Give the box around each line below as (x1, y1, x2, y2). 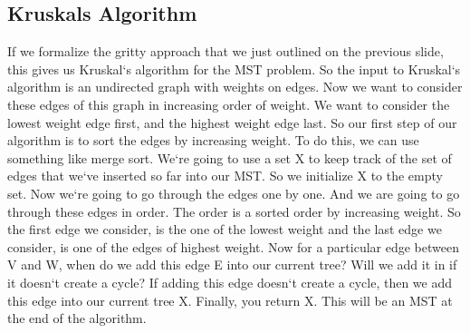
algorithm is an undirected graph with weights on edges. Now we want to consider (7, 77, 463, 96)
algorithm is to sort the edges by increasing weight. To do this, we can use (7, 131, 419, 150)
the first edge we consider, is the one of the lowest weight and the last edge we (7, 220, 442, 239)
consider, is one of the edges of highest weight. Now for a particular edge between (7, 237, 459, 256)
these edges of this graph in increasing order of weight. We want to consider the (7, 94, 450, 113)
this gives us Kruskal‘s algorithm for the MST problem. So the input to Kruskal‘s (7, 59, 461, 78)
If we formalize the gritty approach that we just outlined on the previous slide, (7, 42, 444, 61)
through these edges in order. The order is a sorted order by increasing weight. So (7, 201, 461, 220)
